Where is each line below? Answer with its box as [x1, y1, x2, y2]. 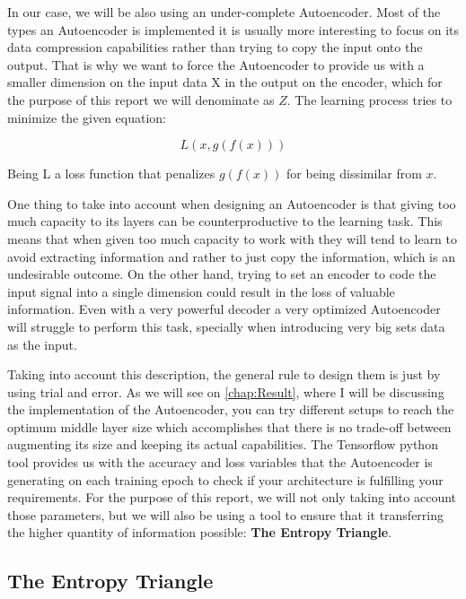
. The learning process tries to [286, 90, 453, 109]
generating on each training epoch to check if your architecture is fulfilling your [7, 470, 444, 489]
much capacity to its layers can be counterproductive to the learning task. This [7, 212, 443, 230]
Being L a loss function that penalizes [7, 164, 215, 183]
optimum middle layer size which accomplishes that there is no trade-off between [7, 417, 452, 436]
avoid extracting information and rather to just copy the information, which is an [7, 247, 455, 265]
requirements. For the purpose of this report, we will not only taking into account [7, 488, 457, 507]
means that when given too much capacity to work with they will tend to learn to [7, 229, 458, 247]
